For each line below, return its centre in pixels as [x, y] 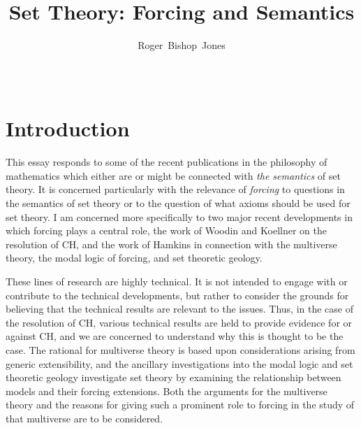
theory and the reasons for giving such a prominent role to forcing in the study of [180, 405]
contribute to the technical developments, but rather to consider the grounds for [177, 295]
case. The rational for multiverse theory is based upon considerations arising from [180, 349]
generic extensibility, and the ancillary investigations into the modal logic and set [179, 363]
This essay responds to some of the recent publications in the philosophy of [167, 162]
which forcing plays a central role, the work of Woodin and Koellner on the [166, 230]
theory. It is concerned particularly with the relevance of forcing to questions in [175, 189]
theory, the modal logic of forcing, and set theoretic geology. [134, 258]
